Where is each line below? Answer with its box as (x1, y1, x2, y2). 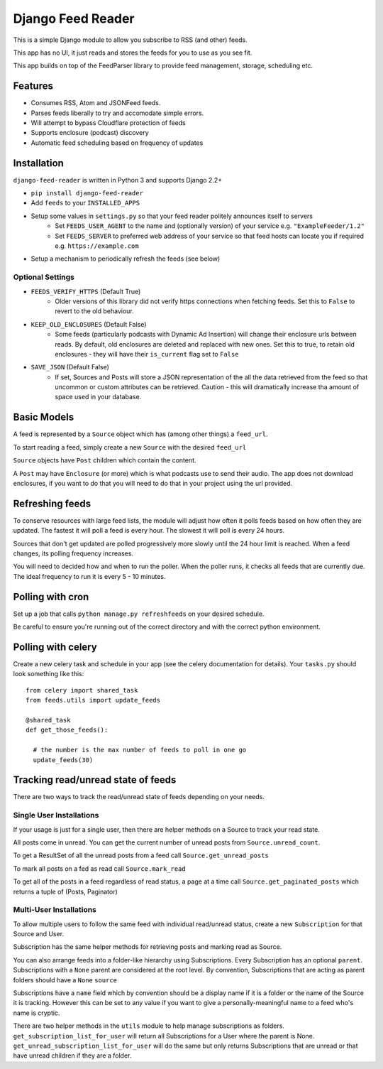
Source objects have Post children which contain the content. (13, 456, 196, 465)
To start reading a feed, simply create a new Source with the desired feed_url (13, 443, 247, 451)
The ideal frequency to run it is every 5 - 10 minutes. (13, 572, 166, 580)
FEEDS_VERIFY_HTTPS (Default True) (30, 287, 141, 295)
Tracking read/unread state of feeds (13, 774, 177, 786)
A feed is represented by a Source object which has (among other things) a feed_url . (13, 430, 268, 438)
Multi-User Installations (13, 905, 97, 915)
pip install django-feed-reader (30, 189, 143, 197)
